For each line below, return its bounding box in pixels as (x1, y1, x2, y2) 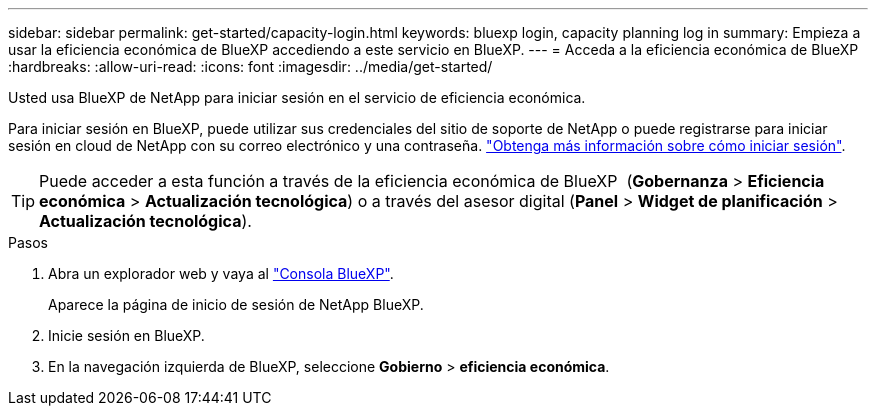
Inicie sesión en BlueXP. (48, 327, 205, 344)
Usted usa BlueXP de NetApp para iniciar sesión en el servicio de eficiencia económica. (8, 89, 586, 106)
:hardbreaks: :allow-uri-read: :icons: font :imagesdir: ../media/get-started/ (8, 58, 493, 75)
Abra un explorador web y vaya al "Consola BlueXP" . (48, 265, 394, 282)
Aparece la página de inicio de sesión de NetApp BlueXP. (48, 296, 424, 313)
